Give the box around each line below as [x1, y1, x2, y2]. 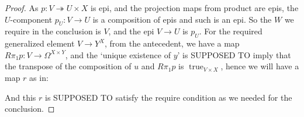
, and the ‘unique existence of [65, 48, 171, 61]
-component [10, 13, 53, 25]
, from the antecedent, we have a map [105, 37, 240, 49]
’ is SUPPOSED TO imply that [177, 48, 291, 61]
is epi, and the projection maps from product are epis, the [91, 2, 299, 13]
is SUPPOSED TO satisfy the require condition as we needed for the [45, 91, 292, 103]
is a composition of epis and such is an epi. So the [92, 13, 272, 25]
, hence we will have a [220, 60, 299, 72]
